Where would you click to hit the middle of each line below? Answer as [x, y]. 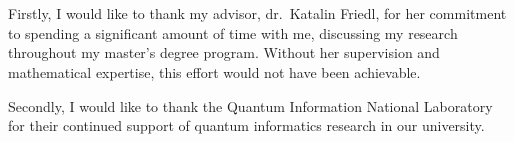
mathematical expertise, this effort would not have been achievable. [214, 71]
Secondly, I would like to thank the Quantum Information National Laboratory [250, 105]
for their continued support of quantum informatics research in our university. [246, 125]
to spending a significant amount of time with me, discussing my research [233, 32]
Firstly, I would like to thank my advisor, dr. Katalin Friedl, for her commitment [257, 13]
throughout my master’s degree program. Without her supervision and [224, 52]
